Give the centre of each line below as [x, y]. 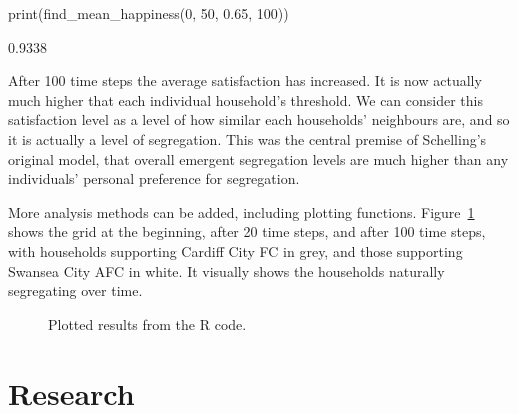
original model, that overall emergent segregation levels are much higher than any [258, 158]
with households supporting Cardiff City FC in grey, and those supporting [235, 250]
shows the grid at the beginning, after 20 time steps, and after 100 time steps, [247, 231]
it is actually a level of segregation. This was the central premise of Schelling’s [247, 138]
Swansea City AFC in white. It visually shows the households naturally [226, 270]
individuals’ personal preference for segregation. [154, 178]
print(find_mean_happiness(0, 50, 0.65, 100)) [148, 13]
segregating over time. [75, 290]
